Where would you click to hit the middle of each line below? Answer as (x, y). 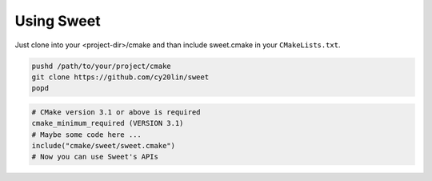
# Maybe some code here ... (86, 135)
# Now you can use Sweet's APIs (95, 157)
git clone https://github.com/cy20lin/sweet (120, 77)
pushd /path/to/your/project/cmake (101, 66)
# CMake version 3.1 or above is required (116, 112)
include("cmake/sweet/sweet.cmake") (104, 146)
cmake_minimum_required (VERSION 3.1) (108, 123)
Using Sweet (58, 21)
